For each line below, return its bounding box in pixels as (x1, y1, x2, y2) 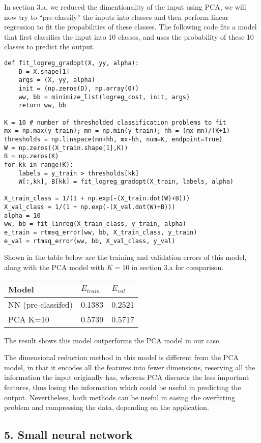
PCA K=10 (8, 313, 49, 325)
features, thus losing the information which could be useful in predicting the (4, 381, 241, 392)
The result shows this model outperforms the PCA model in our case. (4, 335, 221, 345)
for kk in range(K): (4, 161, 74, 168)
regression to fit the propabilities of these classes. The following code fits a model (4, 21, 257, 32)
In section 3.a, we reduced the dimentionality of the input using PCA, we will (4, 2, 246, 12)
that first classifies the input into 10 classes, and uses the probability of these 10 (4, 31, 254, 42)
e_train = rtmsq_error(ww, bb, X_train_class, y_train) (4, 229, 197, 237)
